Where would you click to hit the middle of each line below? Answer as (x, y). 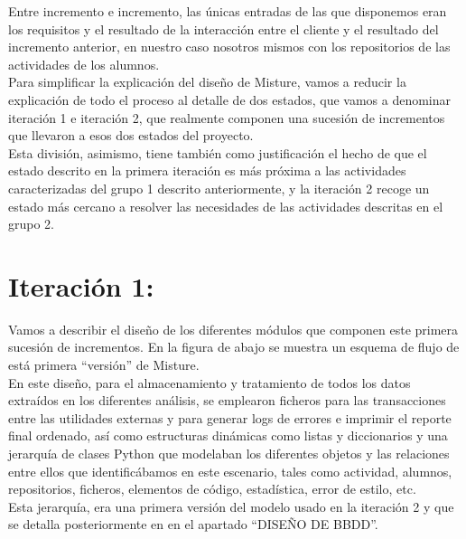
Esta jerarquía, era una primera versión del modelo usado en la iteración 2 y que (231, 506)
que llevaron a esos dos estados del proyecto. (131, 135)
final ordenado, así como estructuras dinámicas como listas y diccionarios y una (228, 435)
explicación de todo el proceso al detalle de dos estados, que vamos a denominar (230, 99)
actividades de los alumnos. (84, 64)
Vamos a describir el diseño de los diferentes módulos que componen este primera (233, 329)
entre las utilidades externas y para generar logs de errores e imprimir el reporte (230, 417)
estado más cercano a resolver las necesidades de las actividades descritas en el (226, 206)
